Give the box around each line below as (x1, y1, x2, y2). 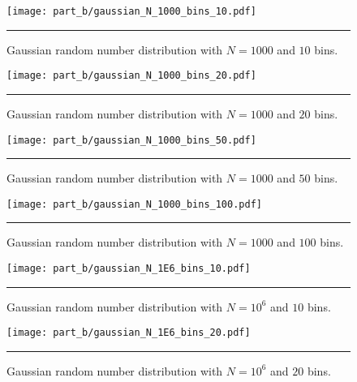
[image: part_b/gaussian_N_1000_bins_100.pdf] (6, 198, 262, 210)
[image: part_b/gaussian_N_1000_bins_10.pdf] (6, 6, 256, 17)
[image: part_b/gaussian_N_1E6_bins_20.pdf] (6, 327, 251, 339)
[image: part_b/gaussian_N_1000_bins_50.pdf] (6, 134, 256, 146)
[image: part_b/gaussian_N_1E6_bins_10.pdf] (6, 263, 251, 274)
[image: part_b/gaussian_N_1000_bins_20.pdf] (6, 70, 256, 82)
